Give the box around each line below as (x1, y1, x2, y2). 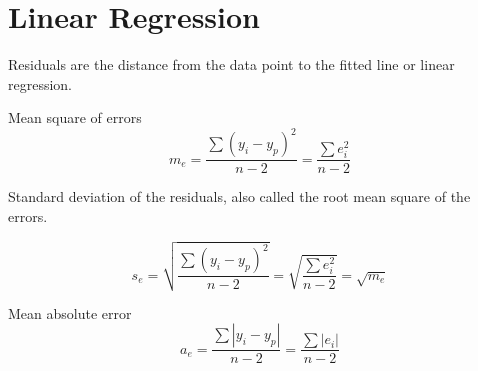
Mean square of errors (8, 107, 142, 128)
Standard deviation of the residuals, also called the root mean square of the (8, 186, 471, 207)
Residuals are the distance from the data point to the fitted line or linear (8, 54, 455, 75)
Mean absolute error (8, 302, 132, 323)
